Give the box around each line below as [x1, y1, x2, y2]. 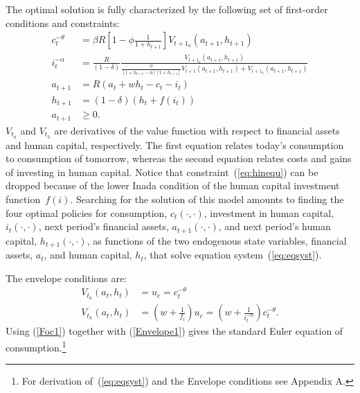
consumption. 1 [6, 338, 66, 354]
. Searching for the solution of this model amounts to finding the [70, 192, 344, 207]
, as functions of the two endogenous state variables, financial [87, 233, 347, 247]
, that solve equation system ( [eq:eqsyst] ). [143, 247, 322, 262]
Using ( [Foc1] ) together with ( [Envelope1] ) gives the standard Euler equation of [6, 324, 343, 338]
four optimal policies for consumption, [6, 205, 168, 220]
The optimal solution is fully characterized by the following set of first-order [6, 2, 328, 16]
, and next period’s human [218, 219, 331, 234]
